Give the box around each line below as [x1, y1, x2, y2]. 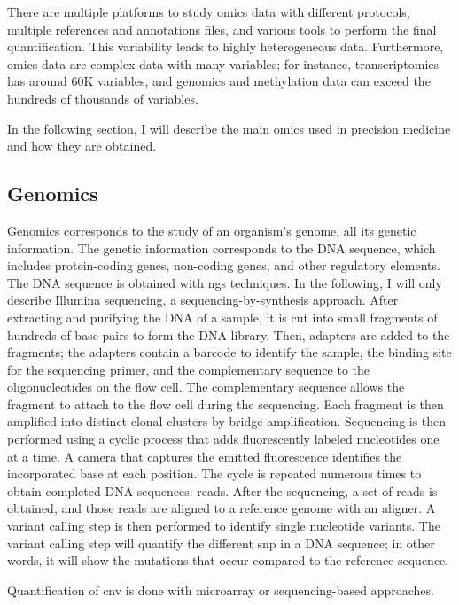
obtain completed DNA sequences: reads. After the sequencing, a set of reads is [7, 481, 438, 500]
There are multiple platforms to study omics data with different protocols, [7, 3, 410, 20]
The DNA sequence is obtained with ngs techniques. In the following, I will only [7, 273, 442, 291]
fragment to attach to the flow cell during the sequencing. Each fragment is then [7, 394, 444, 413]
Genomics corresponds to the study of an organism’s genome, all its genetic [7, 221, 416, 239]
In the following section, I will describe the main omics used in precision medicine [7, 119, 451, 137]
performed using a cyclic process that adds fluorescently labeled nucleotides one [7, 430, 440, 448]
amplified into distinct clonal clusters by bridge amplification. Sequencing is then [7, 412, 447, 430]
